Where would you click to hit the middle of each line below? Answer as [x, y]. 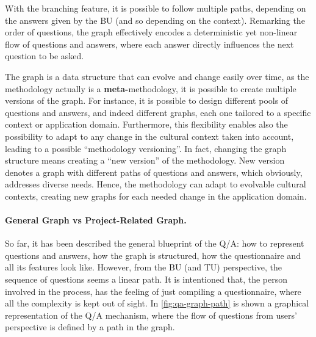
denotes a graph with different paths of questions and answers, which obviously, [154, 172]
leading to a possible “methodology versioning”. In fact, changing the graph [146, 148]
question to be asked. [45, 56]
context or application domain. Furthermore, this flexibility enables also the [146, 124]
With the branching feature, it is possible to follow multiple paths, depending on [156, 8]
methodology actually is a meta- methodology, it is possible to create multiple [151, 88]
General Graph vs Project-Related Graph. [96, 220]
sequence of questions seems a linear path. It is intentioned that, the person [146, 279]
